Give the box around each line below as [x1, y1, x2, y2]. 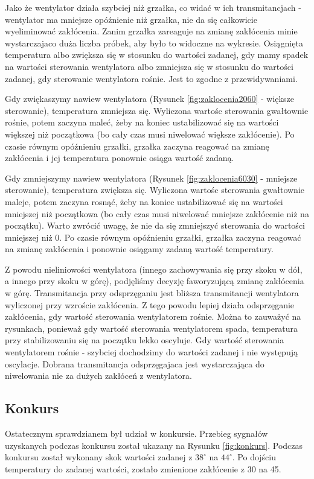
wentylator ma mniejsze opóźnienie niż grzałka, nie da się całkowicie [5, 13, 257, 25]
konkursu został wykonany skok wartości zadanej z [5, 451, 193, 463]
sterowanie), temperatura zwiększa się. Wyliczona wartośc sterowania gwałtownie [5, 183, 304, 196]
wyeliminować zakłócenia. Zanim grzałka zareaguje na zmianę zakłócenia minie [5, 25, 298, 37]
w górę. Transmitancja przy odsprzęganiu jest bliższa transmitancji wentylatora [5, 287, 299, 299]
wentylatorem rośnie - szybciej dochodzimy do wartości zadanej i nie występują [5, 346, 298, 358]
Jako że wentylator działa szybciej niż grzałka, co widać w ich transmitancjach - [5, 1, 301, 13]
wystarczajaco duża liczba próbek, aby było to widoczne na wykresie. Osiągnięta [5, 36, 303, 49]
